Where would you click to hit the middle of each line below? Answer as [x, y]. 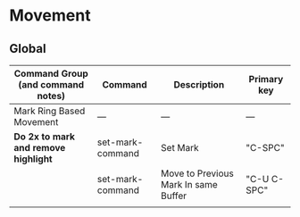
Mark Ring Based [50, 111]
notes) [51, 96]
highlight [33, 159]
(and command [51, 84]
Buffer [174, 196]
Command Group [51, 74]
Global [28, 49]
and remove [40, 148]
